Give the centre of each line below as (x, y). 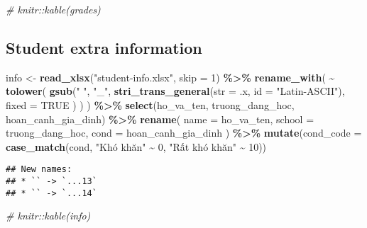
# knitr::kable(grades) (53, 9)
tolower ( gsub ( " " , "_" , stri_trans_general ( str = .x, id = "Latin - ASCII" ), (175, 91)
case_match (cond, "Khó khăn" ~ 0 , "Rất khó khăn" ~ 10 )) (136, 146)
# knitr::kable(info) (48, 216)
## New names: (39, 170)
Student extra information (104, 47)
